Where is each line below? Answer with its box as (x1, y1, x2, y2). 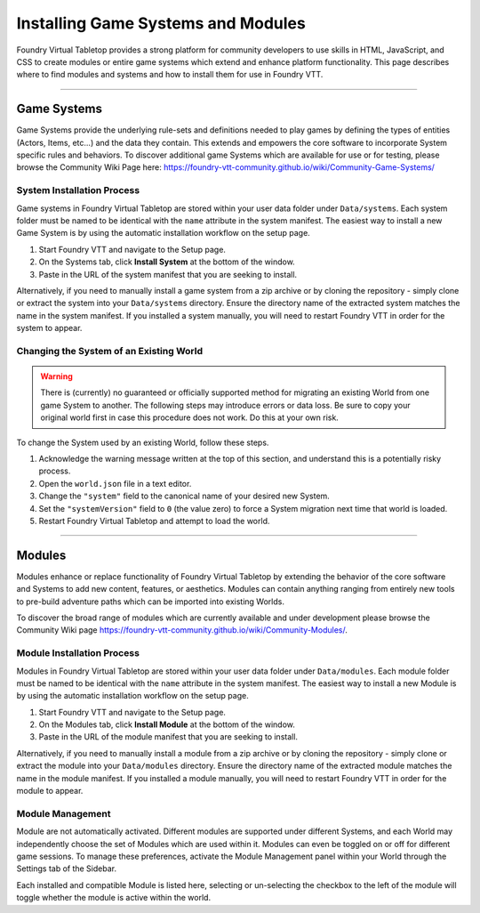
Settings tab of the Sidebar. (16, 863, 117, 874)
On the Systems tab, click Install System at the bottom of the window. (38, 256, 295, 267)
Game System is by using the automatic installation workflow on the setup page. (16, 228, 310, 238)
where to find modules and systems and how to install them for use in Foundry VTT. (16, 69, 324, 80)
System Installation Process (16, 184, 140, 197)
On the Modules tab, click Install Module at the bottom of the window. (38, 719, 295, 730)
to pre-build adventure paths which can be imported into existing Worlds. (16, 596, 284, 607)
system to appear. (16, 323, 83, 334)
